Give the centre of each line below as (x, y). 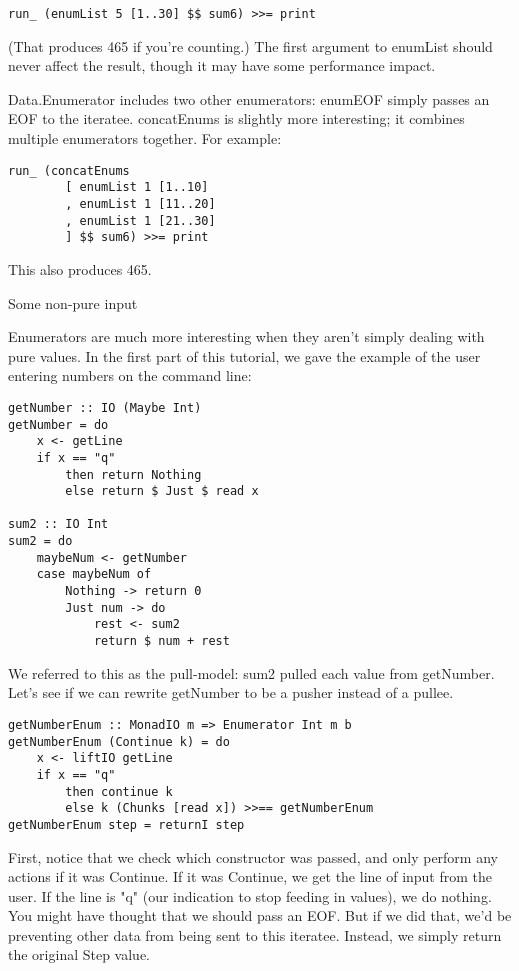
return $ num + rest (161, 641)
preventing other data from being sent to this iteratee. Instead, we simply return (255, 934)
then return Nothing (133, 474)
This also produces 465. (80, 268)
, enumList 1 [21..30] (140, 220)
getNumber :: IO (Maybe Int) (105, 407)
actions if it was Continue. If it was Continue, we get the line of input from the (250, 876)
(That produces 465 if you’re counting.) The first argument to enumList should (250, 45)
